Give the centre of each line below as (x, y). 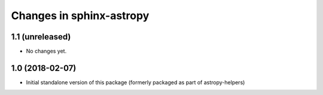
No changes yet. (46, 51)
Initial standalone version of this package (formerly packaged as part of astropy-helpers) (135, 82)
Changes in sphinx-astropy (80, 16)
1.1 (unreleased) (41, 37)
